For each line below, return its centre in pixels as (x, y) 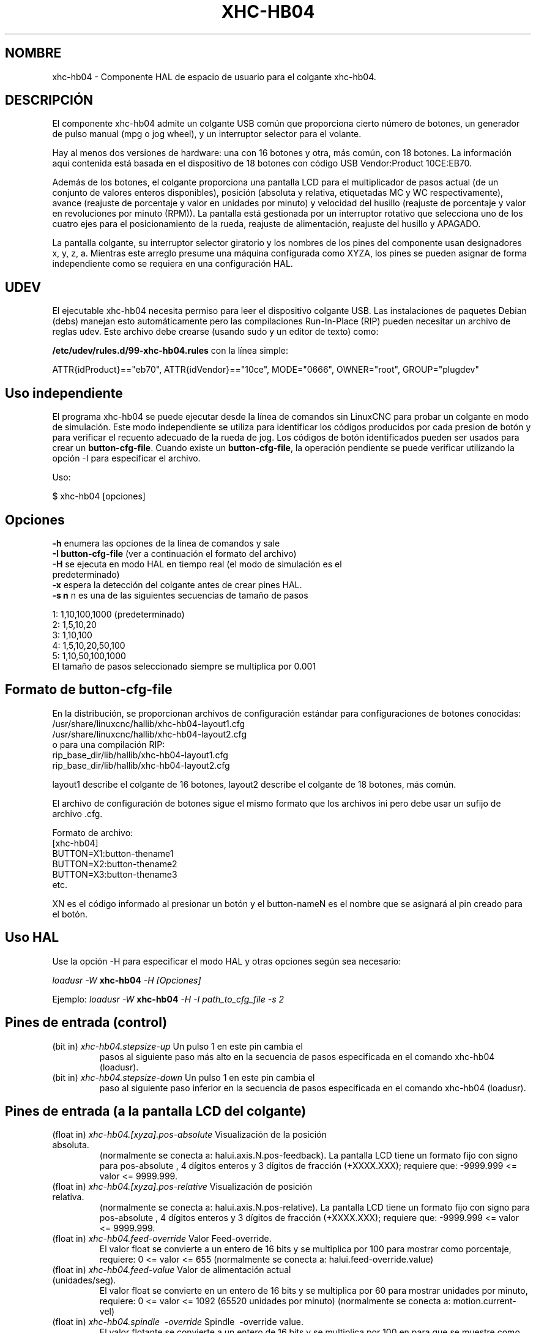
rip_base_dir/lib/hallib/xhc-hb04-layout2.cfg (141, 765)
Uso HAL (32, 938)
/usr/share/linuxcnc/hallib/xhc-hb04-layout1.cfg (149, 723)
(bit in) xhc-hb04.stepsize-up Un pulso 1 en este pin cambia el (177, 1046)
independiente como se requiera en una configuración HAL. (173, 264)
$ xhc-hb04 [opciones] (99, 496)
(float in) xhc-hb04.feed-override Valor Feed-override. (162, 1239)
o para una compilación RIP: (109, 744)
